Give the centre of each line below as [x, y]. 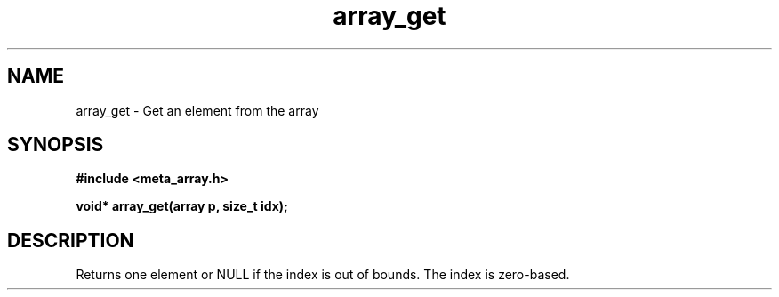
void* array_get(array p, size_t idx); [182, 206]
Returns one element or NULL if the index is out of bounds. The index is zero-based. [323, 275]
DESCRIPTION [71, 240]
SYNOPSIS [56, 145]
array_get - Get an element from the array [197, 110]
